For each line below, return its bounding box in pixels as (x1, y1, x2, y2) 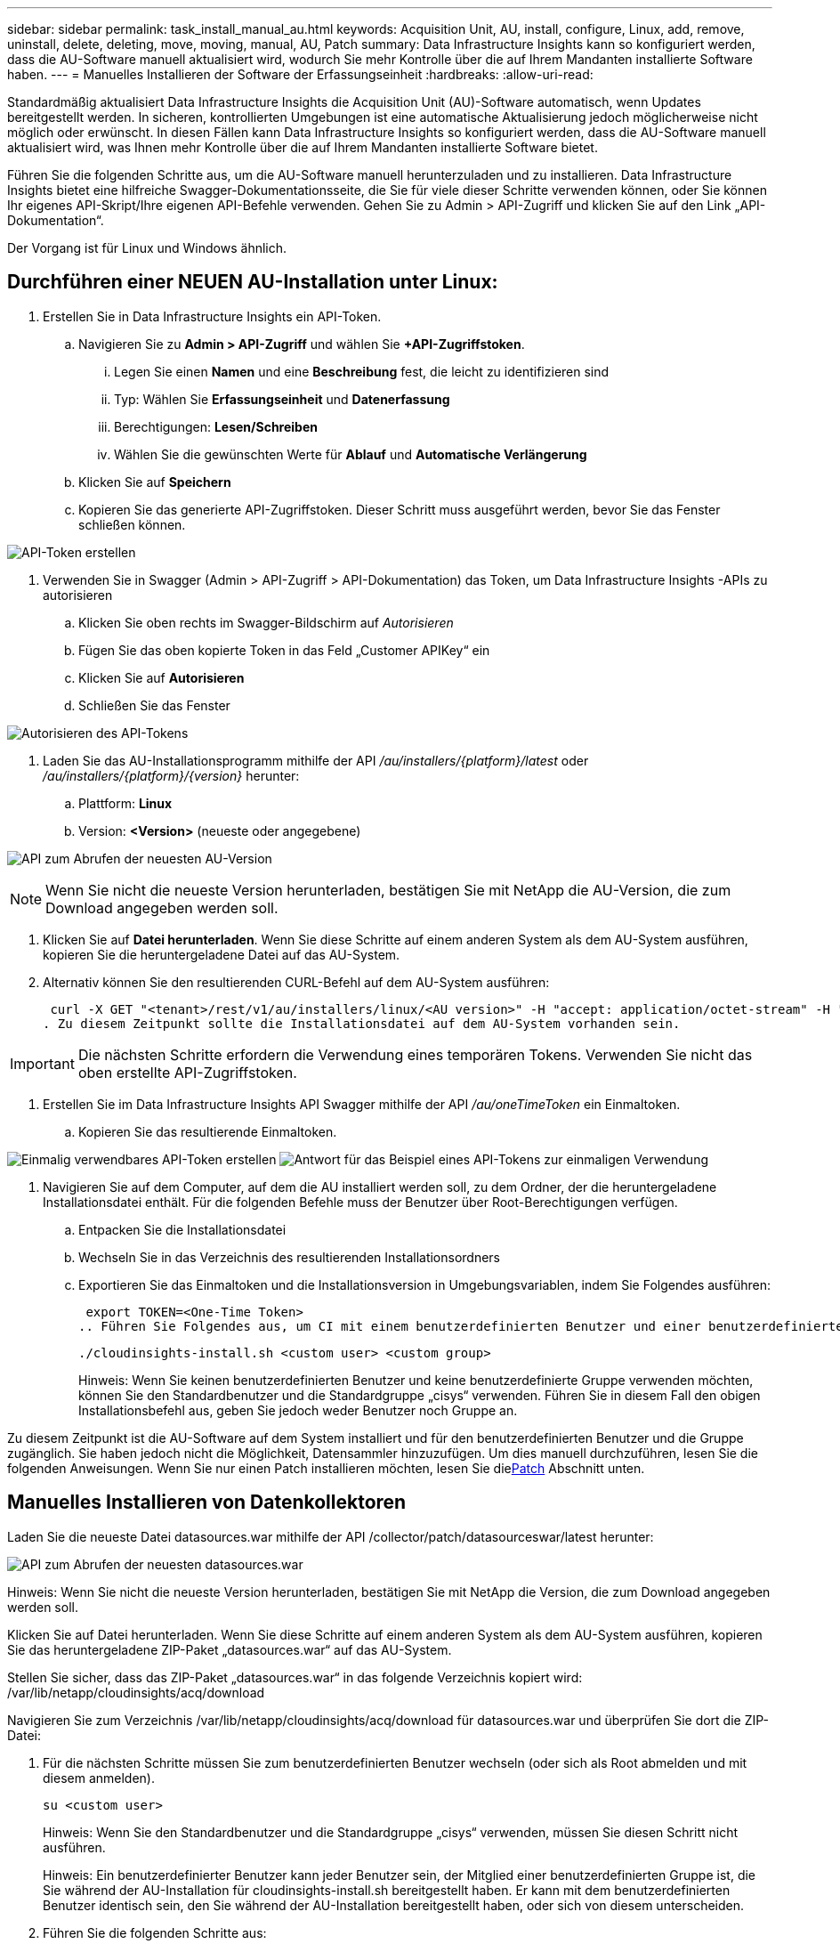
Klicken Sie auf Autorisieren (78, 669, 245, 685)
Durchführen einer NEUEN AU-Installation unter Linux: (7, 271, 498, 294)
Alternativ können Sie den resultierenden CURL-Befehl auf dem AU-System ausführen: (43, 974, 550, 990)
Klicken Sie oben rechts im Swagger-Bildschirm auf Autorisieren (78, 614, 454, 630)
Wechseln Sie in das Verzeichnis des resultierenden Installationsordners (78, 1249, 501, 1265)
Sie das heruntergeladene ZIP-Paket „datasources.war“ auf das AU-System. (7, 1641, 452, 1657)
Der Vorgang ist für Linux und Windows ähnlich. (7, 240, 287, 255)
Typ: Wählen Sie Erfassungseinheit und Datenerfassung (114, 391, 450, 407)
